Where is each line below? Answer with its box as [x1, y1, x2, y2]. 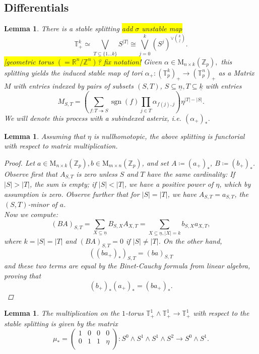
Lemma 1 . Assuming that [4, 130, 86, 141]
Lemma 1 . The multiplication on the [4, 308, 120, 318]
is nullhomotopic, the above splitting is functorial [94, 130, 245, 141]
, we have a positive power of [124, 179, 214, 189]
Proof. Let [4, 157, 35, 168]
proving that [4, 270, 41, 281]
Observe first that [4, 168, 57, 179]
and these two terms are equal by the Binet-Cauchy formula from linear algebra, [4, 260, 250, 271]
